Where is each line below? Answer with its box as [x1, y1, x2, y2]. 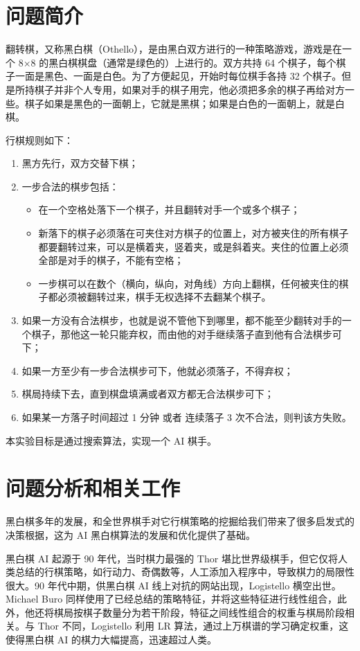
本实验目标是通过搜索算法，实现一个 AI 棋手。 [6, 433, 217, 447]
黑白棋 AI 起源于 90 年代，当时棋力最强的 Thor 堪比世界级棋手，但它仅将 [6, 551, 338, 565]
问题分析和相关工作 [6, 474, 181, 502]
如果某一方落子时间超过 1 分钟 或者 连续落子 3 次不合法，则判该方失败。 [21, 410, 352, 424]
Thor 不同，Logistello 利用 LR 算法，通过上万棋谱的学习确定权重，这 [37, 618, 349, 633]
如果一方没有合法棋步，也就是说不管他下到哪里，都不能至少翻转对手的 [21, 313, 342, 328]
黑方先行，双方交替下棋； [21, 156, 138, 170]
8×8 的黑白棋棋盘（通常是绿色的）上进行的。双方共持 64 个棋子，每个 [18, 55, 336, 69]
